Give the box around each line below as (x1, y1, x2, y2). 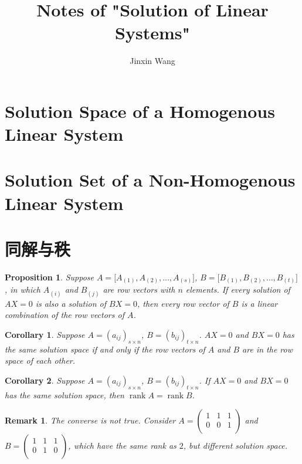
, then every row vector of (137, 297, 229, 309)
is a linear (241, 297, 278, 309)
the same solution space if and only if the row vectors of (5, 343, 205, 355)
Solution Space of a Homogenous (5, 99, 275, 123)
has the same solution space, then (5, 388, 124, 401)
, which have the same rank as (68, 439, 177, 452)
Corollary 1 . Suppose (5, 328, 85, 340)
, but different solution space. (183, 439, 288, 452)
